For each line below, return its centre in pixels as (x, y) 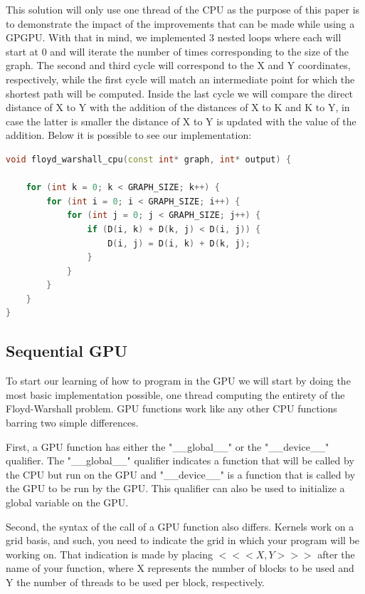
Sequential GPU (67, 351)
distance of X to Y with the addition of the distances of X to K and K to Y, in (178, 107)
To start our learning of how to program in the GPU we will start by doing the (178, 381)
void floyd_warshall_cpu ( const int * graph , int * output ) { (149, 159)
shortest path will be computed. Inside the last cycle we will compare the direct (180, 93)
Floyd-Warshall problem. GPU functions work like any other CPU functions (171, 408)
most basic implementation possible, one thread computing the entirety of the (175, 394)
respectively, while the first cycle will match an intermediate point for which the (180, 79)
